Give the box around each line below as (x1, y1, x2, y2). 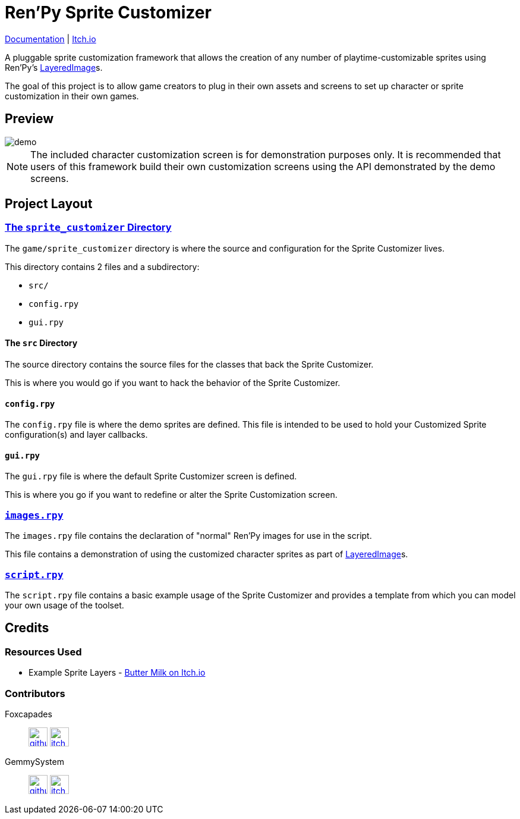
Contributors (5, 687, 65, 699)
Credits (5, 620, 49, 636)
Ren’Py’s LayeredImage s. (5, 62, 103, 73)
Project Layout (5, 196, 93, 212)
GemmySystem (5, 756, 64, 767)
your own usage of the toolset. (5, 600, 124, 610)
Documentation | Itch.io (5, 33, 96, 44)
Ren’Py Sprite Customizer (5, 2, 212, 23)
